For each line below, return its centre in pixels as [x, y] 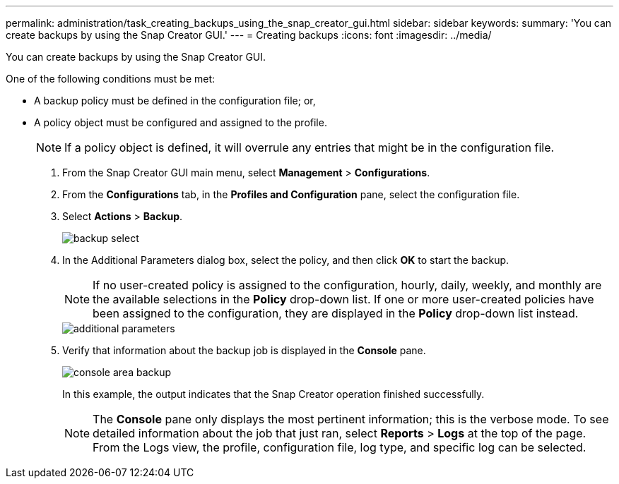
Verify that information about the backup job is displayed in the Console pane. [244, 350]
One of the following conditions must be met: [111, 79]
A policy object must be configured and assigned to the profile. [181, 122]
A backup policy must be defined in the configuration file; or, [175, 101]
